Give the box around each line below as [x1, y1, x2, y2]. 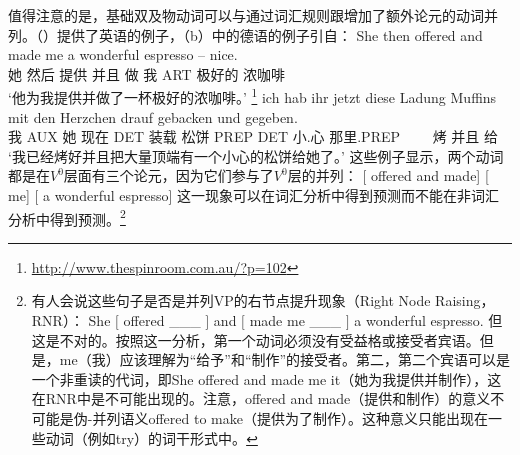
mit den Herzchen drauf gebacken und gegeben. [8, 106, 298, 127]
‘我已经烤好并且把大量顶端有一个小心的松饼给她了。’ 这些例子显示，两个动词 [8, 145, 504, 166]
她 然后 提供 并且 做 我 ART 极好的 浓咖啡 [8, 63, 286, 84]
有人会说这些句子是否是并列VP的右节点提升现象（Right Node [31, 290, 431, 311]
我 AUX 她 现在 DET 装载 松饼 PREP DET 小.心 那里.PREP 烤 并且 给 [8, 126, 498, 147]
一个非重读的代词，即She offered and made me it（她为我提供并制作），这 [31, 368, 502, 389]
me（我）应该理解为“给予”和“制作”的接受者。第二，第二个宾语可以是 [59, 349, 511, 370]
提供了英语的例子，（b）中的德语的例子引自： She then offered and [56, 24, 483, 45]
